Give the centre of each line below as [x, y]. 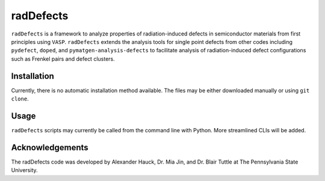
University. [25, 170]
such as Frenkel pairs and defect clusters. [63, 59]
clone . [20, 99]
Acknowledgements [50, 147]
